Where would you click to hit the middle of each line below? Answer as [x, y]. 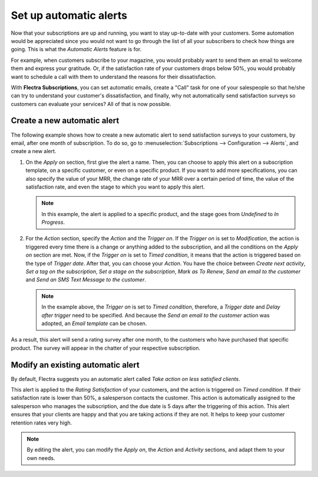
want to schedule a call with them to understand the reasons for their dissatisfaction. [114, 77]
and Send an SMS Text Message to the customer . [86, 280]
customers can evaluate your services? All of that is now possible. [91, 104]
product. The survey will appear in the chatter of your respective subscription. [105, 348]
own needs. [41, 458]
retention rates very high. [42, 423]
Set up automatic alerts [69, 15]
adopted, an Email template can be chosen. [94, 323]
